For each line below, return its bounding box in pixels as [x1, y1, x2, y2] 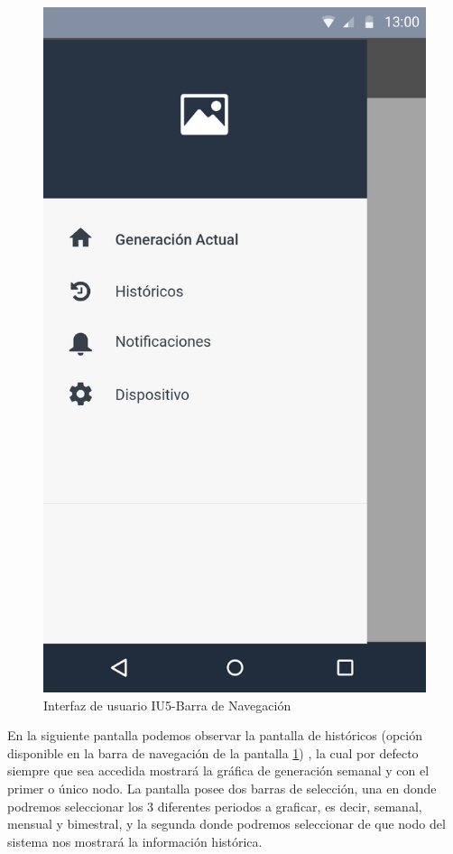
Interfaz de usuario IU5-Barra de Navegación [43, 695, 291, 714]
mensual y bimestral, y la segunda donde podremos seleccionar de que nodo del [7, 814, 446, 833]
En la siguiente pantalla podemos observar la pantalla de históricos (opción [7, 726, 422, 745]
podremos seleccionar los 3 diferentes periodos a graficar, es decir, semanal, [7, 796, 422, 815]
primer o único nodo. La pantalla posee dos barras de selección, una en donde [7, 779, 437, 798]
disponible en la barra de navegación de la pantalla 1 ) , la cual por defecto [7, 743, 419, 762]
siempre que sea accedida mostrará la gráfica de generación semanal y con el [7, 761, 430, 780]
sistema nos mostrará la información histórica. [7, 831, 263, 850]
